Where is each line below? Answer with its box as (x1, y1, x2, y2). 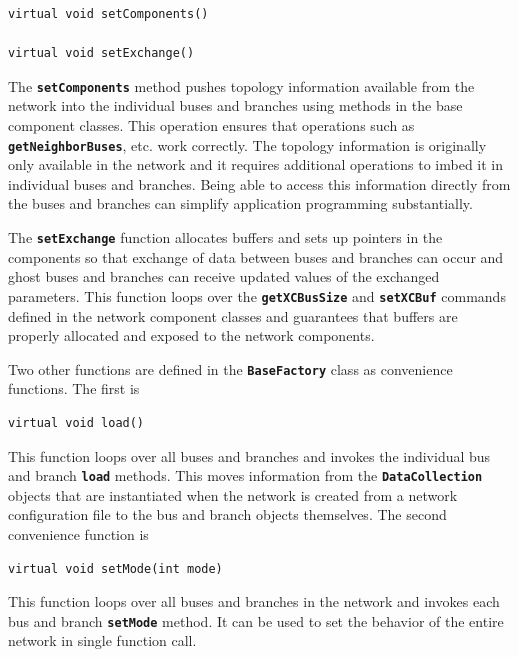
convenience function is (8, 524, 149, 545)
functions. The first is (8, 378, 140, 399)
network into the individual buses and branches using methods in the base (8, 95, 463, 116)
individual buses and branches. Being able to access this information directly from (8, 173, 511, 194)
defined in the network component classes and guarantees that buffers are (8, 305, 458, 326)
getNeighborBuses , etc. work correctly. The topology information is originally (8, 134, 487, 155)
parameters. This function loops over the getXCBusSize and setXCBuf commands (8, 285, 506, 306)
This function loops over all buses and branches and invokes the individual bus (8, 445, 491, 466)
